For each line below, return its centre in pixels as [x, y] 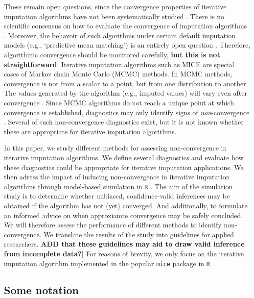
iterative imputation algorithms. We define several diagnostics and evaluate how [124, 157]
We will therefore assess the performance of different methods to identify [113, 225]
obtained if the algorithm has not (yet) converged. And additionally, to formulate [126, 205]
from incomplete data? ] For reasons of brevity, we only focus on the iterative [124, 253]
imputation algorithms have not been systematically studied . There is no [114, 16]
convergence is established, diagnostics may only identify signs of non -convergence [127, 112]
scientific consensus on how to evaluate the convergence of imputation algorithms [126, 26]
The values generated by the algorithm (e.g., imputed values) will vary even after [126, 93]
